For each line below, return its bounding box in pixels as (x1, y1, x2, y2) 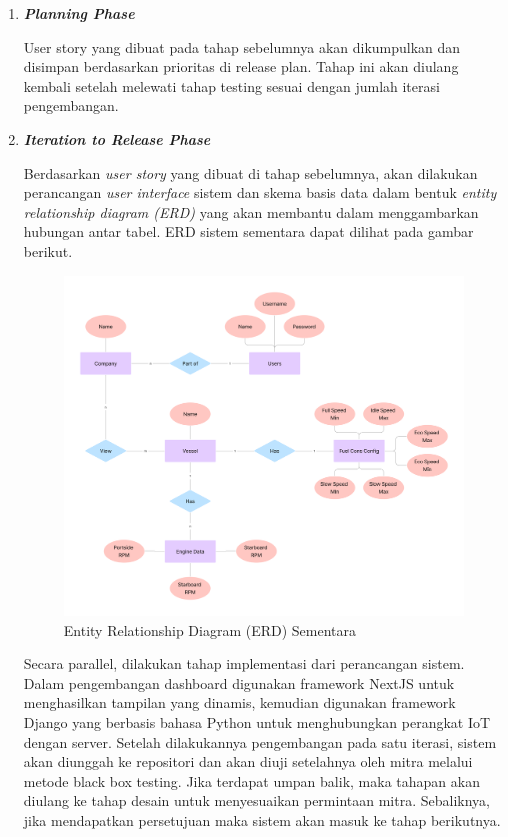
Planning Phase (23, 3, 135, 23)
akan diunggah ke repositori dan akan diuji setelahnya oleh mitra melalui (23, 751, 473, 772)
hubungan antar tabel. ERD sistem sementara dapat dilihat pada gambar (23, 221, 474, 242)
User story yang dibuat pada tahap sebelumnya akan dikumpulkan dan (23, 36, 461, 57)
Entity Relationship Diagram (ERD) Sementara (63, 619, 357, 640)
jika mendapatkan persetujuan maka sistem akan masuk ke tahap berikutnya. (23, 809, 501, 830)
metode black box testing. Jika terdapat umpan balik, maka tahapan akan (23, 770, 480, 791)
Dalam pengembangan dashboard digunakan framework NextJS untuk (23, 672, 455, 693)
